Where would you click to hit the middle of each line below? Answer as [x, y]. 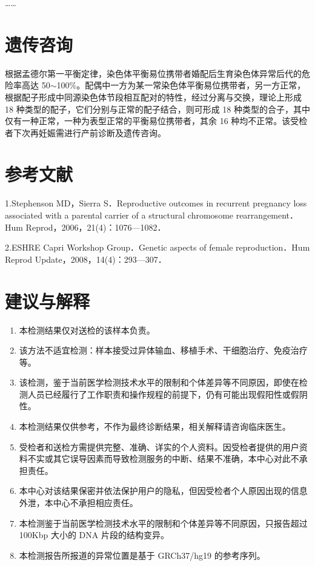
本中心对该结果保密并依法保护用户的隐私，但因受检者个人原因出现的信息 [163, 491]
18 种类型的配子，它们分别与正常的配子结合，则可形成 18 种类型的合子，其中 [157, 109]
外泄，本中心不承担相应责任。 [78, 503]
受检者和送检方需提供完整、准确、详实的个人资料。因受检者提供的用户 [159, 446]
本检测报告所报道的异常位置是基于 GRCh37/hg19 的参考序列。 [142, 555]
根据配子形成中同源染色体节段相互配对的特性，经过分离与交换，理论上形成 [153, 97]
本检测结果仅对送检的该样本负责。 [87, 330]
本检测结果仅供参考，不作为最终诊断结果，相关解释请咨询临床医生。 [155, 426]
